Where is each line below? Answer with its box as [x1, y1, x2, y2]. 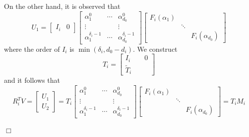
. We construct [132, 43, 178, 54]
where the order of [4, 43, 60, 54]
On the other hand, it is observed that [4, 1, 121, 11]
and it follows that [4, 75, 60, 85]
